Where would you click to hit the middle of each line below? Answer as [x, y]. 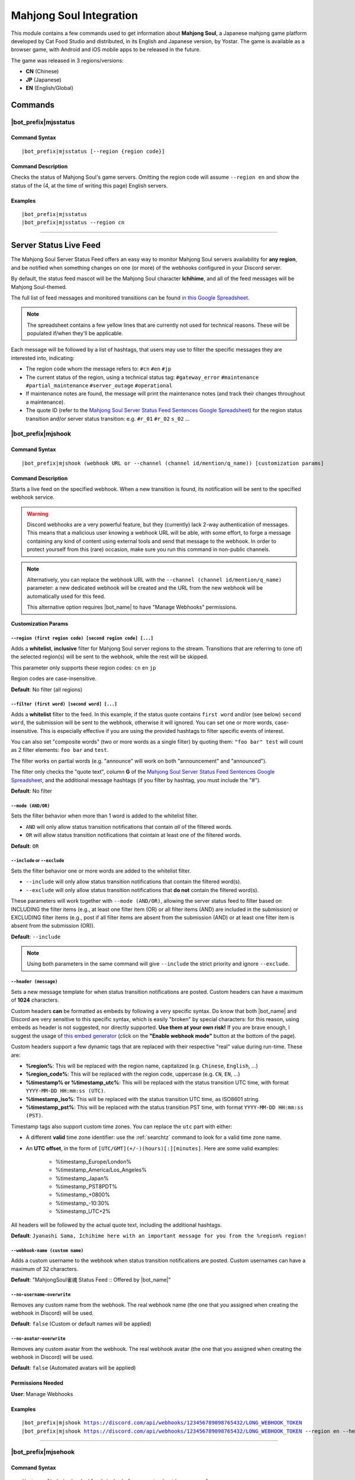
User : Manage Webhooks [42, 1394]
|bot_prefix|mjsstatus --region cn [73, 223]
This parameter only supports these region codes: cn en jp [83, 667]
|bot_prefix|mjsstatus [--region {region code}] [93, 151]
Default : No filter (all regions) [47, 689]
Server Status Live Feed [56, 245]
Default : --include [36, 937]
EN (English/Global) [50, 88]
